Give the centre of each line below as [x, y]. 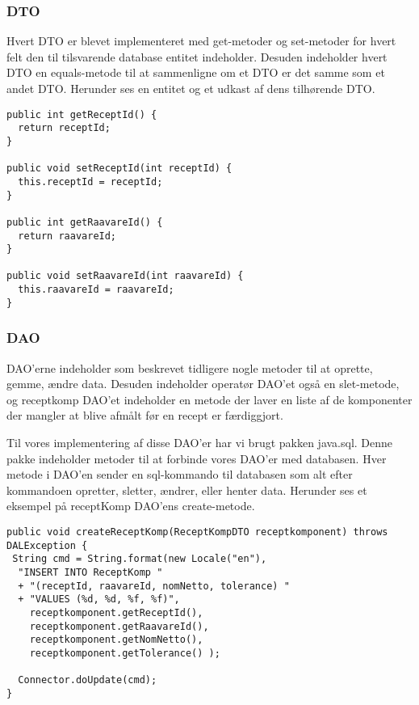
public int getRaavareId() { [85, 222]
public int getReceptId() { [82, 114]
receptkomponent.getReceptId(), [116, 612]
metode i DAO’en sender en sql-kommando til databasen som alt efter [180, 474]
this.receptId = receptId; [90, 182]
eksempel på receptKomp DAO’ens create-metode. [131, 506]
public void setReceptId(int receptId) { [119, 169]
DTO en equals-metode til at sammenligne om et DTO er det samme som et [196, 72]
